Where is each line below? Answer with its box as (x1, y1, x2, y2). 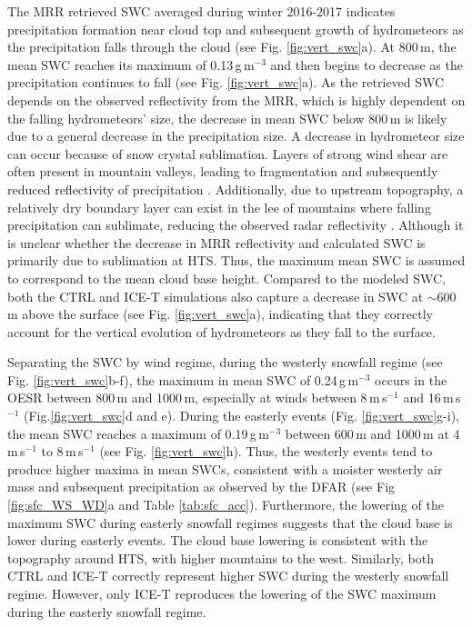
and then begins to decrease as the (270, 55, 463, 74)
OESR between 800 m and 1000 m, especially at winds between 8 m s (7, 388, 387, 407)
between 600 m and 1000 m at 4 (285, 423, 460, 443)
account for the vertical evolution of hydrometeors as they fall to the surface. (7, 322, 436, 341)
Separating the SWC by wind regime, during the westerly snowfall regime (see (7, 353, 443, 372)
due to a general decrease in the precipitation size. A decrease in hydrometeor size (7, 126, 465, 145)
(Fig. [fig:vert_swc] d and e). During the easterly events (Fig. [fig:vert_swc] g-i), (23, 406, 460, 425)
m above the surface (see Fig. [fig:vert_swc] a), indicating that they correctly (7, 304, 434, 323)
